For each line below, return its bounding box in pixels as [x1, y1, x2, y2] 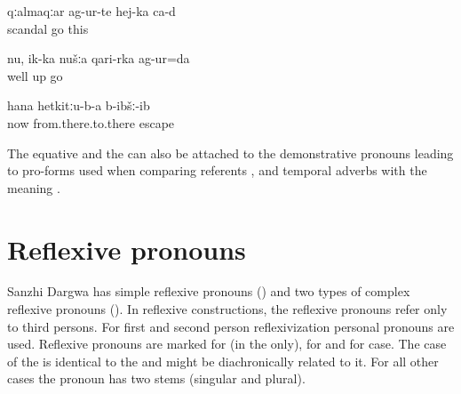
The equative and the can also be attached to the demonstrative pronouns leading [7, 143, 454, 162]
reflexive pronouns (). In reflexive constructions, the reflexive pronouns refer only [7, 300, 448, 318]
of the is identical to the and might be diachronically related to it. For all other [7, 351, 439, 370]
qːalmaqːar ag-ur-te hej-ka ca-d [7, 2, 176, 20]
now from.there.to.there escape [7, 113, 175, 132]
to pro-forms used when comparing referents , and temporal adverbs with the [7, 161, 427, 180]
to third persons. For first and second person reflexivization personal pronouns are [7, 317, 455, 335]
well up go [7, 66, 63, 84]
